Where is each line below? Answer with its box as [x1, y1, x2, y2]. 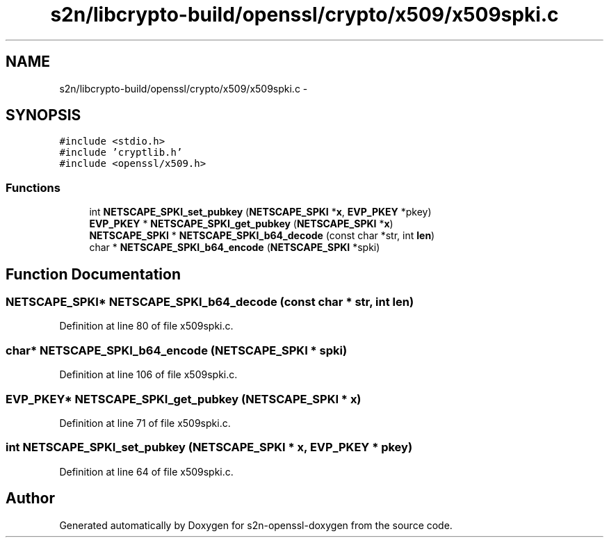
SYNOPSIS [6, 106, 81, 124]
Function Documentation [6, 265, 181, 283]
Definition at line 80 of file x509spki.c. [59, 320, 234, 332]
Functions [6, 180, 60, 195]
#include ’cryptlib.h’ [59, 147, 183, 159]
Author [6, 489, 55, 508]
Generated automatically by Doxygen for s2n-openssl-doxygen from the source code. [59, 519, 453, 531]
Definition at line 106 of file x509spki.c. [59, 368, 238, 381]
